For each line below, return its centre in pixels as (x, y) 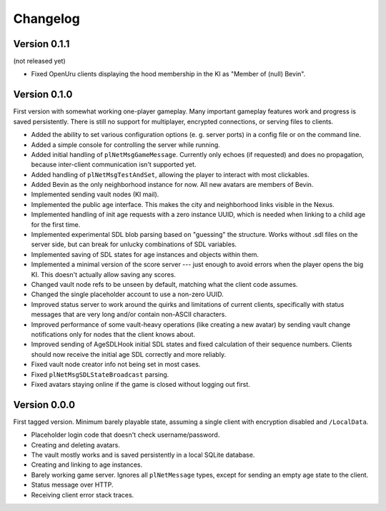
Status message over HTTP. (72, 485)
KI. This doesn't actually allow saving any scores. (104, 274)
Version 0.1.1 (41, 44)
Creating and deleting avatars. (76, 445)
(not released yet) (39, 61)
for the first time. (56, 224)
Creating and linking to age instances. (87, 465)
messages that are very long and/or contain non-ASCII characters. (129, 315)
